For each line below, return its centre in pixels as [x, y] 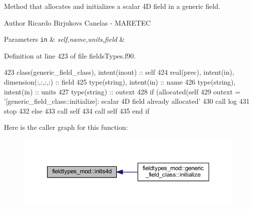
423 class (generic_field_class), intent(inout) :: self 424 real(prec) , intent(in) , [119, 72]
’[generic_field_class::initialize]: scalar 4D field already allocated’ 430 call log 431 [127, 101]
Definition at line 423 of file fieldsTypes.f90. [70, 55]
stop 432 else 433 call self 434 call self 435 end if [77, 110]
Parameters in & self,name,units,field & [64, 39]
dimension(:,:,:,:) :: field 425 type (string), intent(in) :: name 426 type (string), [120, 82]
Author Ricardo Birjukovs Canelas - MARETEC [77, 22]
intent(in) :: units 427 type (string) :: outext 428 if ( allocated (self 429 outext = [122, 91]
